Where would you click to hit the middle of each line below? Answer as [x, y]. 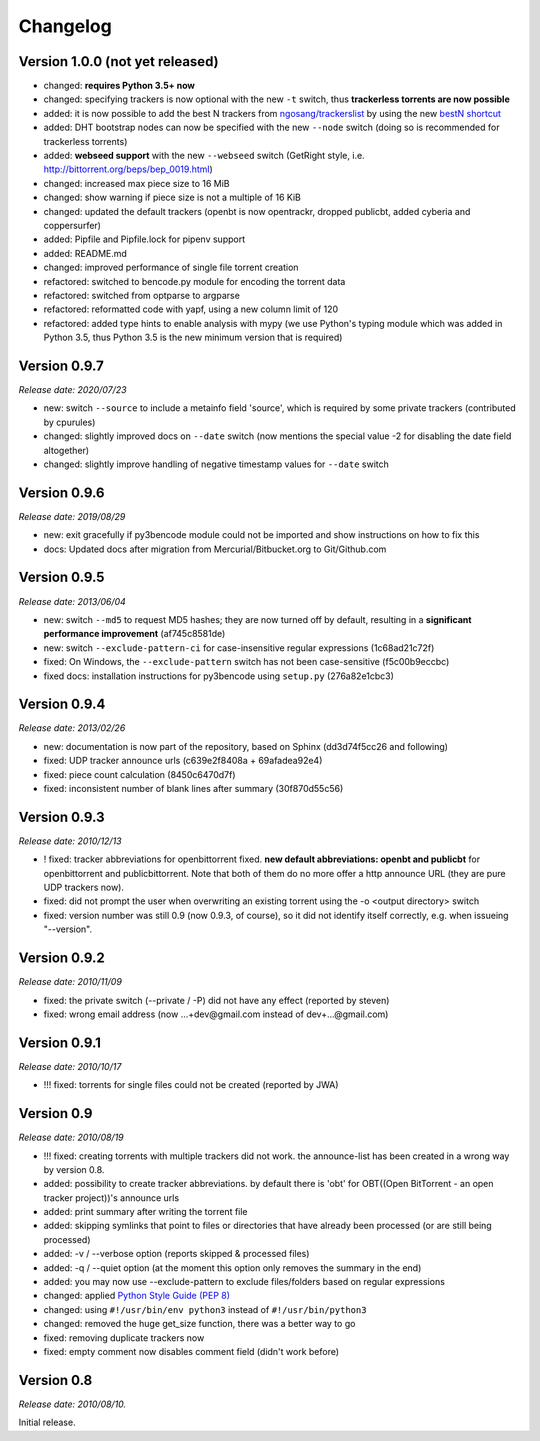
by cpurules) [69, 422]
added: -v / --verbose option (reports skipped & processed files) [176, 1254]
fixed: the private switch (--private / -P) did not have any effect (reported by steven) [216, 1000]
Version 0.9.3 [61, 816]
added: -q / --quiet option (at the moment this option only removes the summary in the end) [232, 1267]
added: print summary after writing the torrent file [146, 1212]
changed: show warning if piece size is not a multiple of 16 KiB [172, 197]
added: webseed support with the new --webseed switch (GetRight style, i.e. [204, 156]
